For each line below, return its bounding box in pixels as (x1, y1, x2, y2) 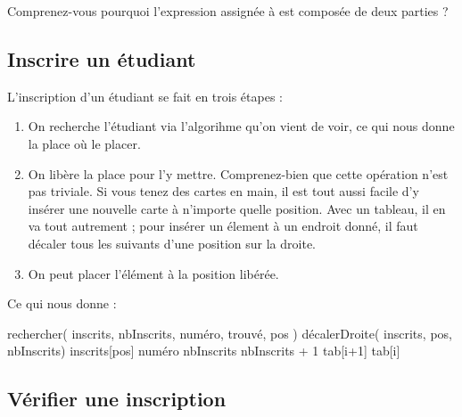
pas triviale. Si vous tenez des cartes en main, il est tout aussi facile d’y (28, 182, 419, 200)
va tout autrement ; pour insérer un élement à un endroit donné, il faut (28, 217, 418, 235)
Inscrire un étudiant (7, 45, 196, 72)
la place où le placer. (28, 134, 141, 152)
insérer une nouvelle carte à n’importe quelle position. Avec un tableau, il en (28, 199, 446, 217)
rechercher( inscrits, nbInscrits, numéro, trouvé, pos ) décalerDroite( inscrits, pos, (7, 323, 452, 342)
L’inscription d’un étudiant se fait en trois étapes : (7, 86, 283, 105)
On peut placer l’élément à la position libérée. (28, 264, 279, 282)
